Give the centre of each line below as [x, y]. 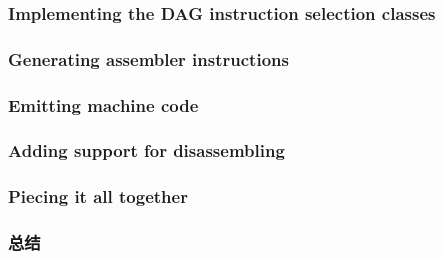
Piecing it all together [98, 196]
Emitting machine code [103, 104]
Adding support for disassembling [146, 150]
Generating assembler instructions [148, 58]
